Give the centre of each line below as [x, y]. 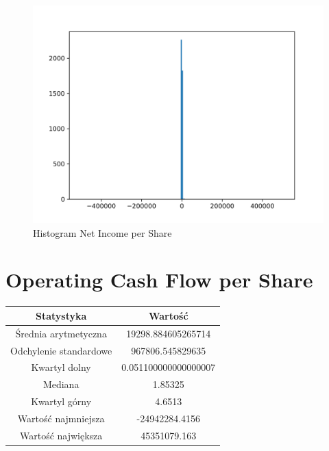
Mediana [61, 384]
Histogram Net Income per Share [102, 232]
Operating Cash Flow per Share [159, 280]
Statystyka [61, 315]
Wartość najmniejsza [61, 418]
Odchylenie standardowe [61, 350]
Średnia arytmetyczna [61, 333]
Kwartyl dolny [61, 367]
